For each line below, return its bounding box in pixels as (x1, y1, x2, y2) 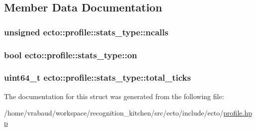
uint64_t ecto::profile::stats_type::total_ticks (4, 71, 191, 84)
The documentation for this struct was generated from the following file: (4, 91, 224, 101)
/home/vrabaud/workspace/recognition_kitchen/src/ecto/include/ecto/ (4, 108, 224, 118)
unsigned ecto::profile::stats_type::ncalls (4, 25, 169, 38)
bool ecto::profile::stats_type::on (4, 48, 137, 61)
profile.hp (223, 108, 252, 118)
